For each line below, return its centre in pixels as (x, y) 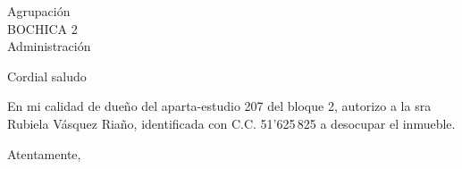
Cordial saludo (47, 76)
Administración (49, 46)
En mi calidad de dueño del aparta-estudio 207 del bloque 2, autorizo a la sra (219, 106)
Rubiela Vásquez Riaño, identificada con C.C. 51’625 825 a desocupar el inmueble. (231, 123)
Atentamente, (44, 153)
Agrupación (39, 11)
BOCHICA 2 (42, 28)
